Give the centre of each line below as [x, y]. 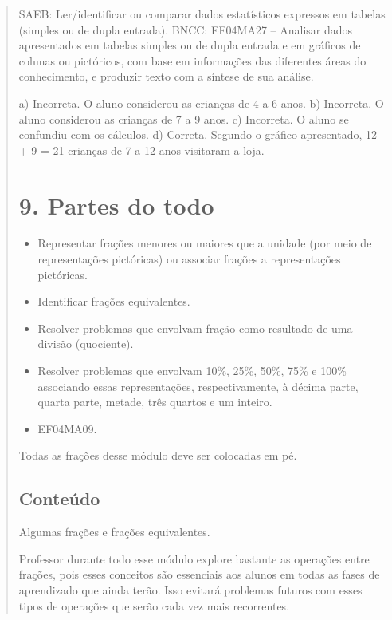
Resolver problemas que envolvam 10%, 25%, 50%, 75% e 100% [192, 371]
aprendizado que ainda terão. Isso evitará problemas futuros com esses [190, 589]
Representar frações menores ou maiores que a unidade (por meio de [205, 243]
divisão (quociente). [86, 344]
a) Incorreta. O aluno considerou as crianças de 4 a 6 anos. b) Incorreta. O [201, 103]
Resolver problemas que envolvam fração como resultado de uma [195, 328]
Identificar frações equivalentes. [114, 301]
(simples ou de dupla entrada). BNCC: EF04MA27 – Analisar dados [186, 29]
